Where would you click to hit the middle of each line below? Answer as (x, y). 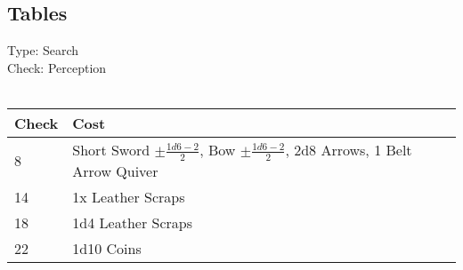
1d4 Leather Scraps (132, 222)
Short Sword (111, 149)
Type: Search (43, 50)
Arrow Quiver (115, 171)
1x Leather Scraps (129, 196)
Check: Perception (57, 67)
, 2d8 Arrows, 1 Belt (349, 149)
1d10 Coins (107, 248)
